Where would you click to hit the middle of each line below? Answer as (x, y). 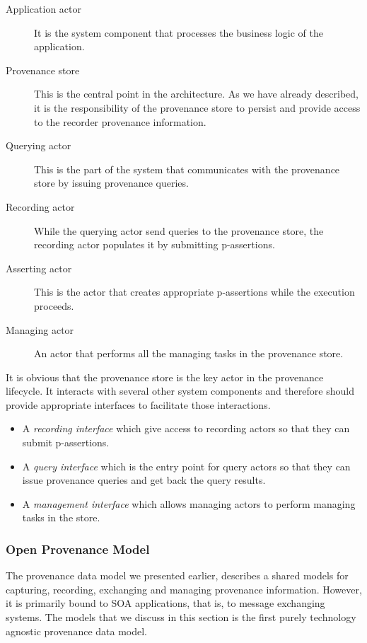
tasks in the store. (61, 517)
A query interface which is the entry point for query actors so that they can (186, 466)
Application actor (44, 8)
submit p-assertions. (66, 442)
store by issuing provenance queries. (111, 183)
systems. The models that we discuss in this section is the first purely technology (181, 617)
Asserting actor (39, 268)
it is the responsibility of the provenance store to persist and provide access (197, 107)
